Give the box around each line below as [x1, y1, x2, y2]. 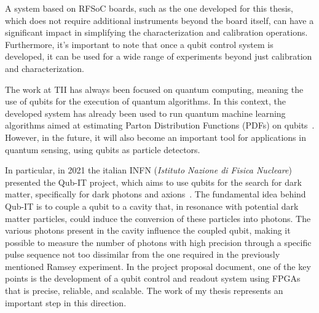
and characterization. [5, 61, 84, 74]
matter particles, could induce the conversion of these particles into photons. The [5, 212, 311, 224]
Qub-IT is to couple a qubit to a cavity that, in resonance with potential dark [5, 199, 299, 212]
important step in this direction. [5, 296, 127, 309]
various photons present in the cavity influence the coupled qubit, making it [5, 224, 291, 237]
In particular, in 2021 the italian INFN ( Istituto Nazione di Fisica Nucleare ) [5, 164, 292, 176]
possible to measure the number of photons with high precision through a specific [5, 236, 312, 248]
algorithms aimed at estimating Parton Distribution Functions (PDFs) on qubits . [5, 119, 315, 132]
